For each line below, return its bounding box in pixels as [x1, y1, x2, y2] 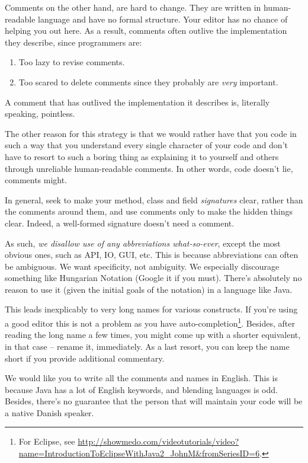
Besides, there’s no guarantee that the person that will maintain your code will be [5, 395, 303, 407]
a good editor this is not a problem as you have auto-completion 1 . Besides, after [5, 315, 295, 329]
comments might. [5, 174, 68, 186]
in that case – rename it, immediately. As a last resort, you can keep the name [5, 340, 290, 352]
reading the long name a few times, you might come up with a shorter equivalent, [5, 328, 301, 341]
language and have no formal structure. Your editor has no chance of [38, 12, 288, 25]
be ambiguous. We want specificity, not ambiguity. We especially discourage [5, 260, 280, 272]
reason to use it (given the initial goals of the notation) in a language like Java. [5, 283, 293, 295]
